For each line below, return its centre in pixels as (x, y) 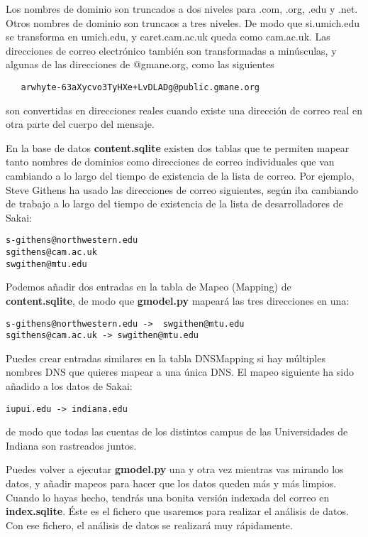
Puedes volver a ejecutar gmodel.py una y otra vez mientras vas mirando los (175, 469)
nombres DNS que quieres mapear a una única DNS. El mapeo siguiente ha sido (180, 372)
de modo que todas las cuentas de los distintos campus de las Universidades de (177, 432)
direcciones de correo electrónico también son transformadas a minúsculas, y (171, 50)
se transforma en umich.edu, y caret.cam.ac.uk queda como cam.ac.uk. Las (168, 37)
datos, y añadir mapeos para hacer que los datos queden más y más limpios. (171, 483)
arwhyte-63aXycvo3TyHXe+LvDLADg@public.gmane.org (140, 87)
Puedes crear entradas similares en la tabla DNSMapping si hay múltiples (166, 358)
